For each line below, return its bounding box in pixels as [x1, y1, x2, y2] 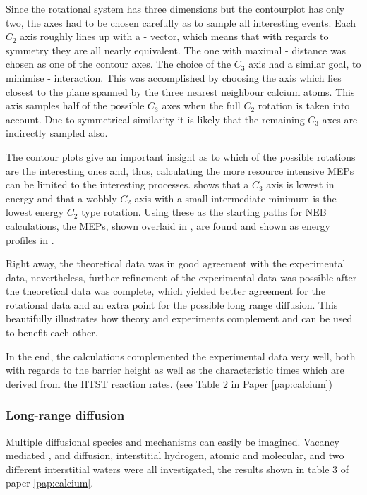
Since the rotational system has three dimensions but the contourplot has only [6, 1, 345, 16]
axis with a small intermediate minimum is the [134, 190, 337, 205]
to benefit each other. [6, 325, 98, 340]
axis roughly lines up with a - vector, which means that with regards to [20, 29, 329, 44]
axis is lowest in [266, 177, 335, 192]
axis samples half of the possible [6, 98, 145, 113]
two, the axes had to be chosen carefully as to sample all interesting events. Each [6, 15, 356, 30]
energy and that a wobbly [6, 190, 117, 205]
